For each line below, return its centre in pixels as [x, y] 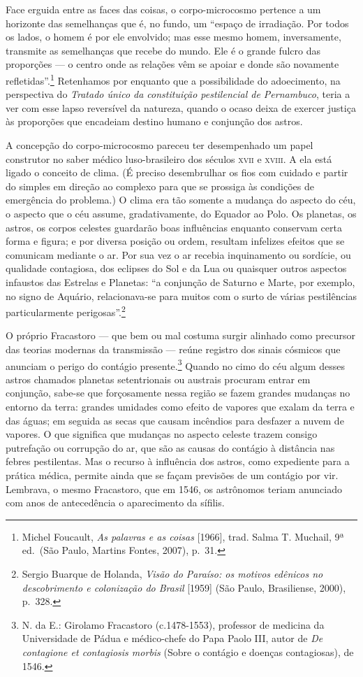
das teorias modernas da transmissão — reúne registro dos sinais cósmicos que [173, 349]
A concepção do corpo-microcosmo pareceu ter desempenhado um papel [160, 145]
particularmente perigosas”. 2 [66, 311]
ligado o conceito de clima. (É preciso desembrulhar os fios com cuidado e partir [177, 172]
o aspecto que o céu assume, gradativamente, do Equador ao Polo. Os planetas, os [181, 213]
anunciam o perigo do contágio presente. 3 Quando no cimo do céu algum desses [176, 364]
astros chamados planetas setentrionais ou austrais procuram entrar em [158, 379]
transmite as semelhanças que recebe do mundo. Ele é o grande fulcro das [163, 50]
